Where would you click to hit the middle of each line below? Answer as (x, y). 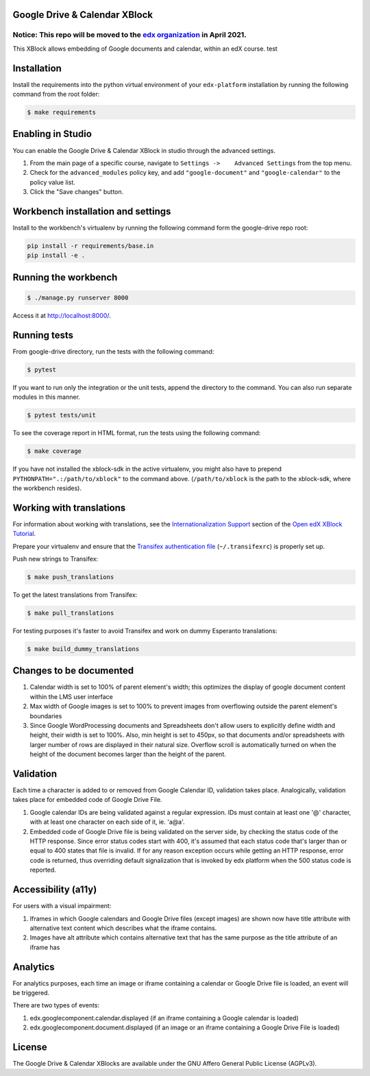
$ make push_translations (71, 577)
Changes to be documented (73, 671)
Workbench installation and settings (92, 211)
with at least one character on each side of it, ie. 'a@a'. (107, 822)
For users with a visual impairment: (62, 906)
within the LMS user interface (71, 696)
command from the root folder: (56, 94)
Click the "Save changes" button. (77, 192)
